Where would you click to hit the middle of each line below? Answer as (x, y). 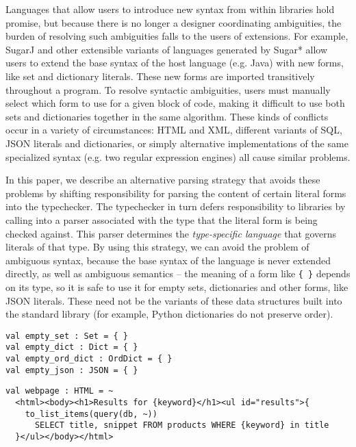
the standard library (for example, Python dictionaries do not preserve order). (169, 314)
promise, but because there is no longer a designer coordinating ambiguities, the (174, 22)
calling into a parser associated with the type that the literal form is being (162, 219)
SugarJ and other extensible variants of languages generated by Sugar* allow (167, 49)
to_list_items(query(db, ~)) (91, 414)
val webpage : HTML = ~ (60, 391)
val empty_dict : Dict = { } (72, 347)
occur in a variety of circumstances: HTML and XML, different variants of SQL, (174, 130)
